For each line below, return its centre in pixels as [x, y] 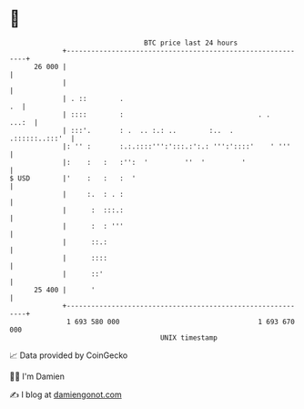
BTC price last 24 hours [191, 43]
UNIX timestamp [189, 337]
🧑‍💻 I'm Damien [37, 376]
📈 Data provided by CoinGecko [69, 355]
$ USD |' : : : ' [73, 178]
